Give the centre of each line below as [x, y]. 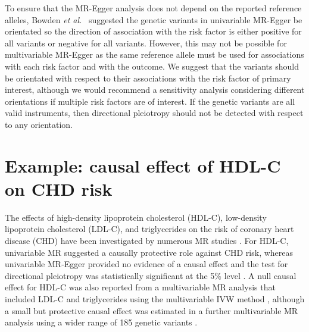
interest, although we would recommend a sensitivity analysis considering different [155, 90]
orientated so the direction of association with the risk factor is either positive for [153, 31]
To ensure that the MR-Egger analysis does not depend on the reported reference [153, 8]
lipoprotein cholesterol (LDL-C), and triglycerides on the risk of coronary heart [149, 229]
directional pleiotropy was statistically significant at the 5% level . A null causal [151, 275]
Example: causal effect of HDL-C [143, 165]
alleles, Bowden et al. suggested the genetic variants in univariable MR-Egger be [154, 19]
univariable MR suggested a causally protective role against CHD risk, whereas [149, 252]
